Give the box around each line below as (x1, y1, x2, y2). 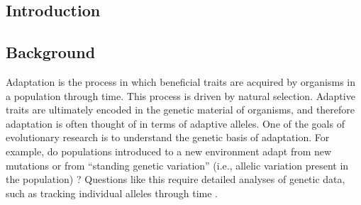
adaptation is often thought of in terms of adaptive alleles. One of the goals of (6, 116, 345, 131)
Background (6, 41, 96, 63)
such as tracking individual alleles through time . (6, 185, 218, 200)
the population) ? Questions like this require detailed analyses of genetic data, (6, 172, 345, 187)
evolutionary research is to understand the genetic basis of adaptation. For (6, 130, 330, 145)
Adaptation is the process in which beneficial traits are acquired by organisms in (6, 74, 355, 89)
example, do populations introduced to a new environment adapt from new (6, 143, 332, 158)
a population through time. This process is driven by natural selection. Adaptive (6, 88, 355, 103)
